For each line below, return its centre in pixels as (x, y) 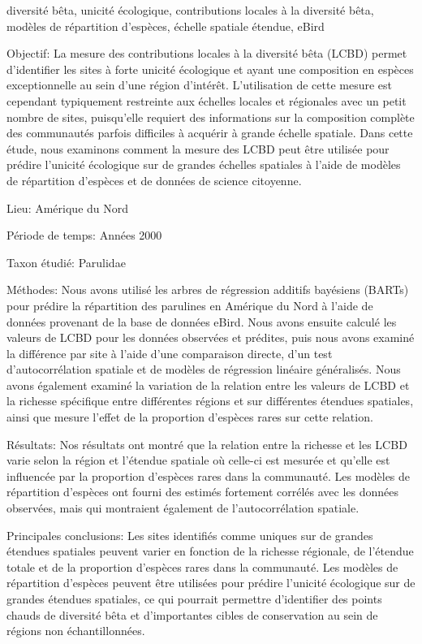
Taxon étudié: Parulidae (66, 262)
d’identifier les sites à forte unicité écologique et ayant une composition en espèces (210, 69)
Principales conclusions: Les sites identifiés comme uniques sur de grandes (190, 535)
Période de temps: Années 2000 (84, 235)
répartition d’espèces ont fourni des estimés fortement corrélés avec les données (202, 492)
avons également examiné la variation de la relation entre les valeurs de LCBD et (208, 385)
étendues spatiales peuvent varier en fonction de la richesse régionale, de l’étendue (210, 551)
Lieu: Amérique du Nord (68, 207)
